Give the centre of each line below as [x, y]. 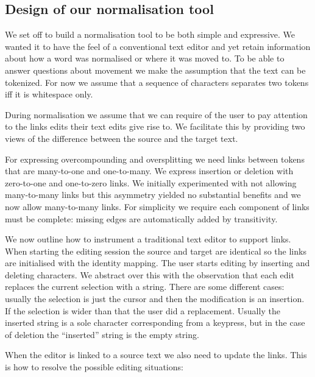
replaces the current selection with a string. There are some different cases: [145, 287]
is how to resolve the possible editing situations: [94, 367]
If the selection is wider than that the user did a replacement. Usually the [143, 310]
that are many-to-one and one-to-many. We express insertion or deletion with [149, 171]
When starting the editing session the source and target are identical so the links [156, 251]
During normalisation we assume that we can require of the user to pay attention [156, 114]
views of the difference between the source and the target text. [122, 138]
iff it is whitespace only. [49, 94]
